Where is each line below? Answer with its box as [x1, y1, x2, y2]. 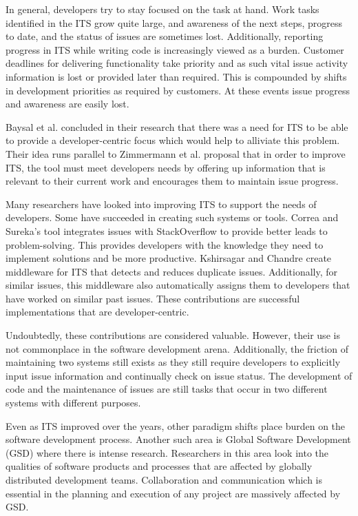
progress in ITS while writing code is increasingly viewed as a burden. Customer [6, 42, 344, 56]
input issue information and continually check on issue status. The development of [6, 368, 352, 382]
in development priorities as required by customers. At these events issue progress [6, 83, 350, 97]
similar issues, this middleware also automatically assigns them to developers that [6, 278, 350, 292]
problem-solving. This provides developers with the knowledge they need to [6, 237, 324, 251]
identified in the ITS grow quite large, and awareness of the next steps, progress [6, 15, 343, 30]
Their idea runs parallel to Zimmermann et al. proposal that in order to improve [6, 146, 346, 161]
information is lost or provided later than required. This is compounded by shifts [6, 69, 347, 83]
